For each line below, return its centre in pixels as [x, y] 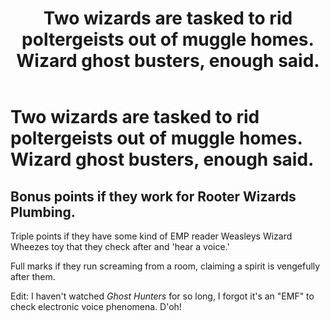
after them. [33, 276]
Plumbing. [43, 212]
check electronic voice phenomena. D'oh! [96, 306]
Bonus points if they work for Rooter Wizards [153, 196]
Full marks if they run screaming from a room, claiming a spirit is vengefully [165, 266]
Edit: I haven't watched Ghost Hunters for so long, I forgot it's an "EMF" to [162, 296]
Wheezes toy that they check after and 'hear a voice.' [120, 246]
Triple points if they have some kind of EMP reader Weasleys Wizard [151, 236]
